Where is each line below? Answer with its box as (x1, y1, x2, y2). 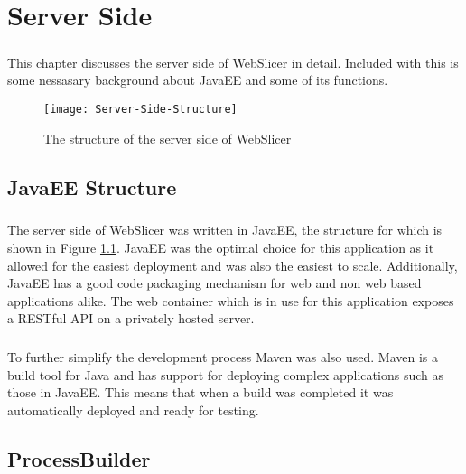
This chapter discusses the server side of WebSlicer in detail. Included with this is (7, 52, 459, 71)
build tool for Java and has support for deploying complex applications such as (7, 365, 443, 384)
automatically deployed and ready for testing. (7, 401, 259, 420)
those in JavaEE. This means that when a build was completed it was (7, 383, 394, 402)
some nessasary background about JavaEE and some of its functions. (7, 70, 388, 89)
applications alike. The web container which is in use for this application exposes (7, 291, 454, 310)
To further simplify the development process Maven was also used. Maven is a (7, 348, 439, 367)
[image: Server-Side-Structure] (43, 102, 238, 116)
